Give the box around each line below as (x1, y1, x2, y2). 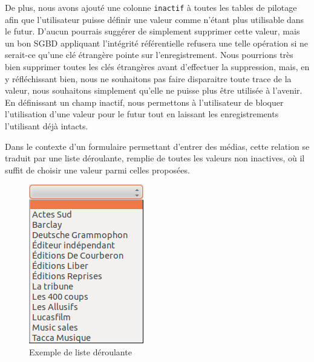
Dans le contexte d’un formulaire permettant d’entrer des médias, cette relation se (5, 140, 310, 152)
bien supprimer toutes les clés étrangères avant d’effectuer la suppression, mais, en (5, 60, 310, 73)
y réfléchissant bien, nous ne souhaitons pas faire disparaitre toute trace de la (5, 72, 292, 85)
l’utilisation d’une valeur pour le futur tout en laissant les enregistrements (5, 108, 279, 120)
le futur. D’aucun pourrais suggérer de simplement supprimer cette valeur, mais (5, 25, 300, 37)
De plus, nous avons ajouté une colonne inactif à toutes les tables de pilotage (5, 1, 297, 13)
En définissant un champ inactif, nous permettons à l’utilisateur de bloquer (5, 95, 284, 108)
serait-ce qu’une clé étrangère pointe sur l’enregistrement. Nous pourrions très (5, 48, 293, 61)
